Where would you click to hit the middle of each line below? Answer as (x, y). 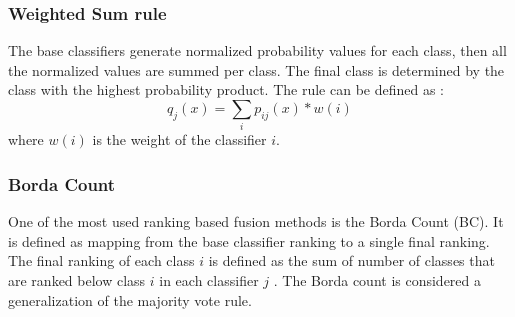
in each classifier (209, 279)
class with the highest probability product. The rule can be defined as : (226, 89)
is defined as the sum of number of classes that (351, 260)
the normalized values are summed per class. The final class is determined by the (256, 69)
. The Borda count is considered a (377, 279)
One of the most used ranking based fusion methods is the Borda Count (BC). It (256, 221)
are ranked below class (77, 279)
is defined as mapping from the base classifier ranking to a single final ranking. (249, 240)
